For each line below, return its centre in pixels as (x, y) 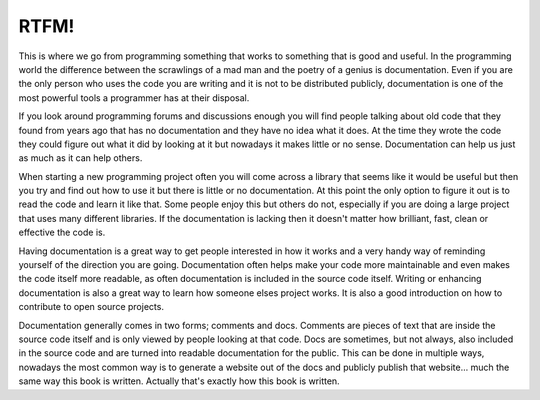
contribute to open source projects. (91, 307)
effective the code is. (62, 232)
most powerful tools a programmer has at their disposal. (134, 97)
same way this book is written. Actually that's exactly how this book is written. (179, 381)
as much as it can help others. (80, 158)
